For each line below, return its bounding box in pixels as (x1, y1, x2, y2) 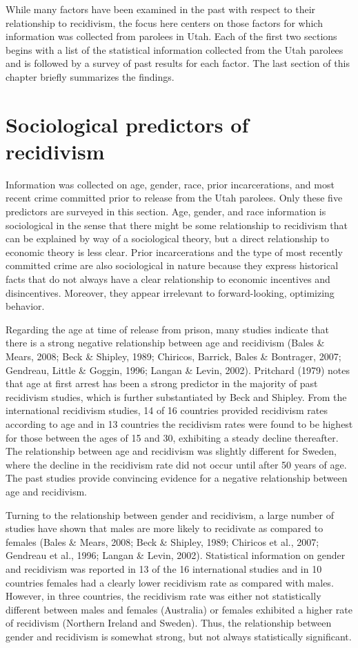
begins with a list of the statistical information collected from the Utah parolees (6, 42, 344, 57)
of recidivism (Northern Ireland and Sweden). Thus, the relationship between (6, 616, 332, 630)
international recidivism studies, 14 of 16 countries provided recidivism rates (6, 403, 328, 418)
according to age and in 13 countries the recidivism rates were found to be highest (6, 416, 353, 431)
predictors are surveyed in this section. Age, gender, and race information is (6, 204, 326, 219)
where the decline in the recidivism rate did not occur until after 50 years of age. (6, 457, 347, 471)
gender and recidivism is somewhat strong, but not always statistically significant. (6, 629, 352, 643)
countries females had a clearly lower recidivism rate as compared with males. (6, 575, 334, 589)
